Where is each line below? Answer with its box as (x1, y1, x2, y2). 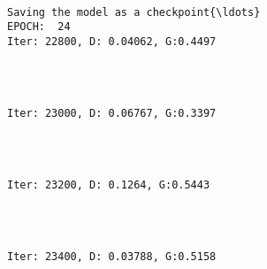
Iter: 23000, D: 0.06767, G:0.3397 (7, 106, 217, 119)
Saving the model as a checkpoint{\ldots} (7, 5, 261, 19)
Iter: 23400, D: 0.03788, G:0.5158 (7, 250, 217, 263)
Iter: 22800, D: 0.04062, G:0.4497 (7, 35, 217, 48)
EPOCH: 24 (7, 20, 71, 34)
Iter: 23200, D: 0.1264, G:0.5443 (7, 178, 210, 191)
